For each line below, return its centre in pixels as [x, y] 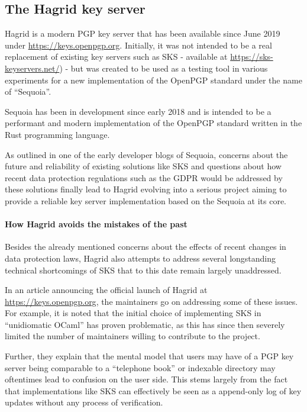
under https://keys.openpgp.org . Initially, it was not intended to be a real [138, 45]
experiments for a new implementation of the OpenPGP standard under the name [153, 80]
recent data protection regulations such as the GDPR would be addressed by [144, 177]
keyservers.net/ [32, 68]
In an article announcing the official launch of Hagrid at [106, 290]
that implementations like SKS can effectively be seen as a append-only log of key [153, 390]
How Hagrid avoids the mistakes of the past [96, 224]
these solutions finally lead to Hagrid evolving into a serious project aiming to [146, 189]
